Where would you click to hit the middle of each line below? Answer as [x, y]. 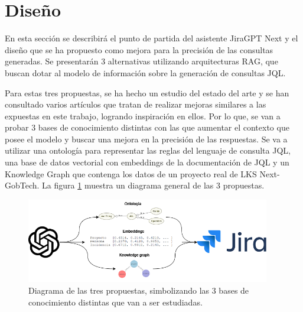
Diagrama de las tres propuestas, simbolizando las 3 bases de [139, 290]
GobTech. [22, 185]
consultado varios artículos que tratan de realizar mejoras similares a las [136, 104]
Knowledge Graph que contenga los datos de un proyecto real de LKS [131, 173]
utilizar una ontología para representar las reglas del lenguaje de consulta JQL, [148, 150]
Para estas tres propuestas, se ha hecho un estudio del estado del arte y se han [147, 92]
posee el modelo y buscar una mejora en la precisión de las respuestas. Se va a [146, 139]
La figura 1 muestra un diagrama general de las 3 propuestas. [153, 185]
